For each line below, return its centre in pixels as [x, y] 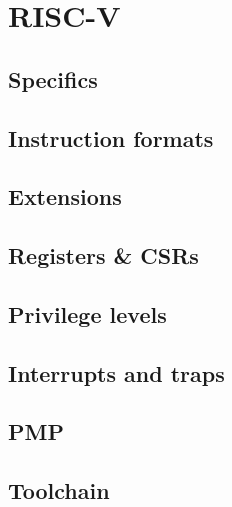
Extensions [65, 196]
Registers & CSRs [103, 255]
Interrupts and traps [116, 372]
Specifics [53, 78]
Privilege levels [87, 313]
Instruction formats [111, 137]
